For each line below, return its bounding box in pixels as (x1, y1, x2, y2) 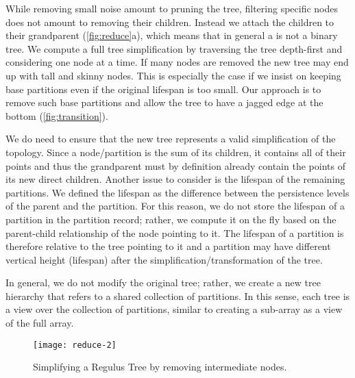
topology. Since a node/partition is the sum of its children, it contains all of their (5, 144, 346, 159)
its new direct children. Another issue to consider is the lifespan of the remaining (5, 172, 345, 186)
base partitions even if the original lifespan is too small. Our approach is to (5, 81, 321, 96)
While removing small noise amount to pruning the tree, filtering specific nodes (5, 1, 339, 15)
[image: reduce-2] (33, 340, 117, 350)
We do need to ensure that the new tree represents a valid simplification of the (5, 131, 336, 146)
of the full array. (5, 316, 74, 330)
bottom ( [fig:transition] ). (5, 108, 108, 123)
